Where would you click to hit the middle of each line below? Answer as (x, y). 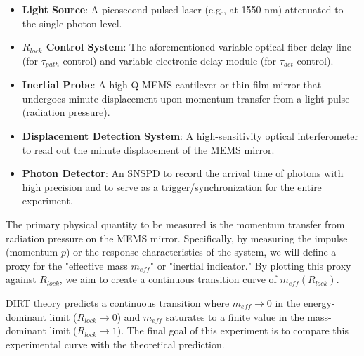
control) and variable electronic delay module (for (170, 60)
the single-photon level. (72, 23)
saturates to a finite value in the (235, 316)
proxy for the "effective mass (67, 265)
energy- (319, 302)
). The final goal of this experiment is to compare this (233, 330)
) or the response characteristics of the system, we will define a (201, 252)
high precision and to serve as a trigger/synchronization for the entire (172, 186)
